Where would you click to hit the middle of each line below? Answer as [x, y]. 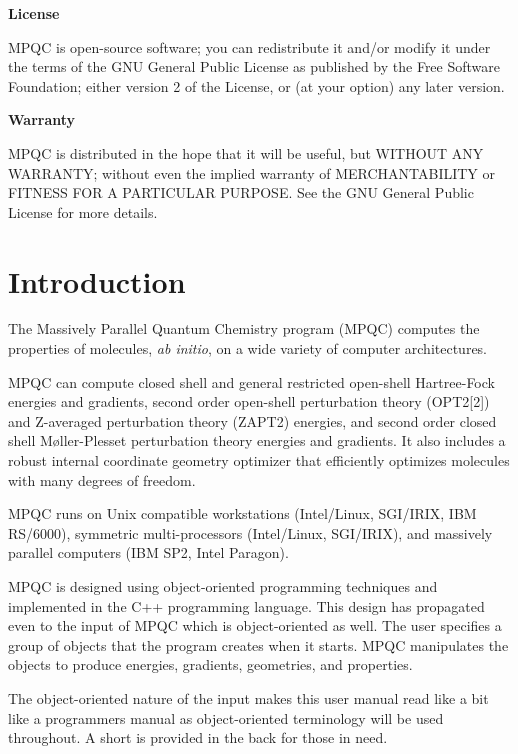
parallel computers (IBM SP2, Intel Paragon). [148, 552]
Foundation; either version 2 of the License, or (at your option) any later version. [256, 85]
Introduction [97, 280]
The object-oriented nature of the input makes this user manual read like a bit [248, 697]
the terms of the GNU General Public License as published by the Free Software [254, 66]
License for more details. [83, 211]
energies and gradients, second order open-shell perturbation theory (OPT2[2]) [249, 401]
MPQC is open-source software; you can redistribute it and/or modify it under [249, 46]
